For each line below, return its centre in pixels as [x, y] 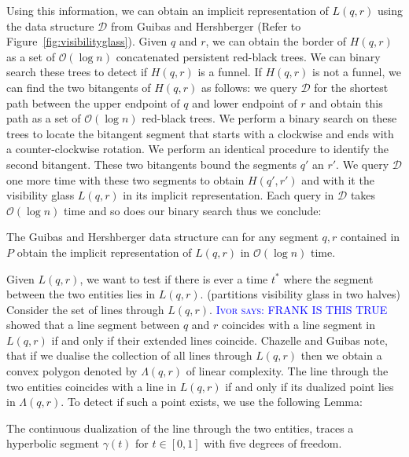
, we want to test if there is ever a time [174, 278]
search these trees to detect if [77, 72]
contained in [370, 237]
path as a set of [44, 118]
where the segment [328, 278]
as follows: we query [249, 87]
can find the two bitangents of [79, 87]
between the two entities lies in [81, 294]
